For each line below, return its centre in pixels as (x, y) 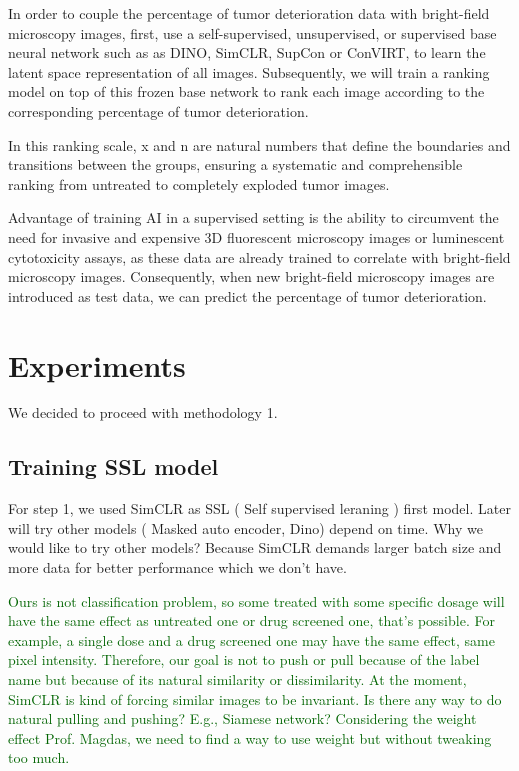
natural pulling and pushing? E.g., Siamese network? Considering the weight (242, 718)
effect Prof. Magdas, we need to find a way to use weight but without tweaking (250, 737)
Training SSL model (113, 466)
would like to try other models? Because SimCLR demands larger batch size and (255, 547)
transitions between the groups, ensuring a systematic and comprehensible (235, 164)
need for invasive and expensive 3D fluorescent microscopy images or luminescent (256, 236)
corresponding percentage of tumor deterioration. (158, 110)
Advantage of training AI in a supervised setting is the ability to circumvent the (253, 217)
